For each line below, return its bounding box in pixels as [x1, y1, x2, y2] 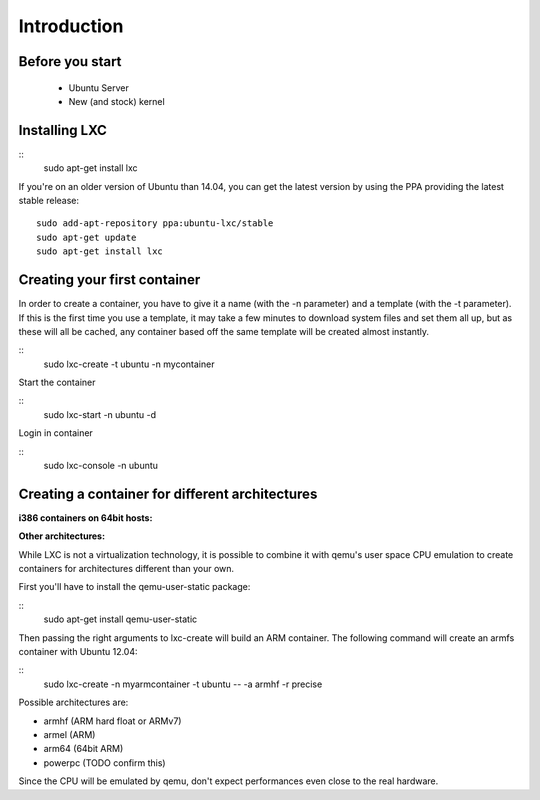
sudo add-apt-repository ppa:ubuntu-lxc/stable [36, 218, 274, 229]
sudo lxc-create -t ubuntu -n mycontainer [43, 358, 215, 370]
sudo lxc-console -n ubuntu [43, 460, 159, 472]
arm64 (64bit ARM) [43, 743, 124, 755]
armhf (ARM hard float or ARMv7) [43, 715, 182, 727]
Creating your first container [18, 271, 201, 289]
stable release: [18, 195, 80, 207]
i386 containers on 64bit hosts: [18, 511, 153, 524]
